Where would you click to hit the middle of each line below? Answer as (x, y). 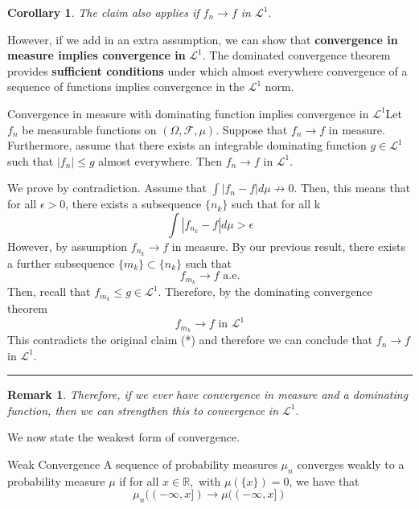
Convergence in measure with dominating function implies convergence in (188, 113)
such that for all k (276, 204)
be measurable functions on (89, 129)
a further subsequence (61, 263)
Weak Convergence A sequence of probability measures (142, 464)
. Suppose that (252, 129)
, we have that (324, 480)
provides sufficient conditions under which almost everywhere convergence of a (207, 70)
